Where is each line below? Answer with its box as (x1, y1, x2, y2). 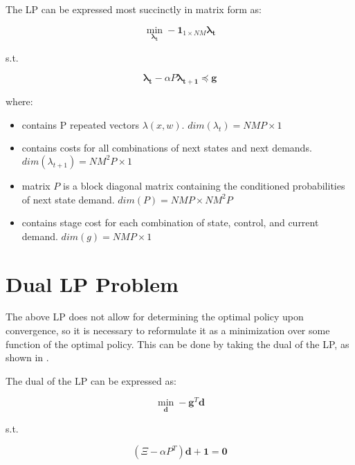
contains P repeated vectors (21, 117, 139, 131)
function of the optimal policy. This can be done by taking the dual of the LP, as (6, 336, 349, 351)
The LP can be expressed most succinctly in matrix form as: (6, 2, 262, 16)
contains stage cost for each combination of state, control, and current (21, 215, 319, 230)
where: (6, 94, 33, 109)
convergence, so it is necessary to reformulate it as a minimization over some (6, 323, 330, 338)
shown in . (6, 350, 49, 365)
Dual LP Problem (6, 269, 179, 298)
